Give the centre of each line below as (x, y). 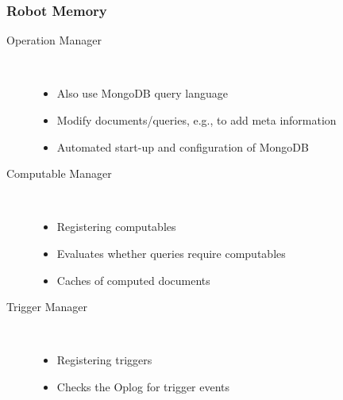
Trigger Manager (47, 307)
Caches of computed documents (133, 280)
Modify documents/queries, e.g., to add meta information (197, 120)
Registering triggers (104, 360)
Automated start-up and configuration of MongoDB (183, 146)
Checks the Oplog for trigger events (143, 386)
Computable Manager (59, 173)
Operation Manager (54, 40)
